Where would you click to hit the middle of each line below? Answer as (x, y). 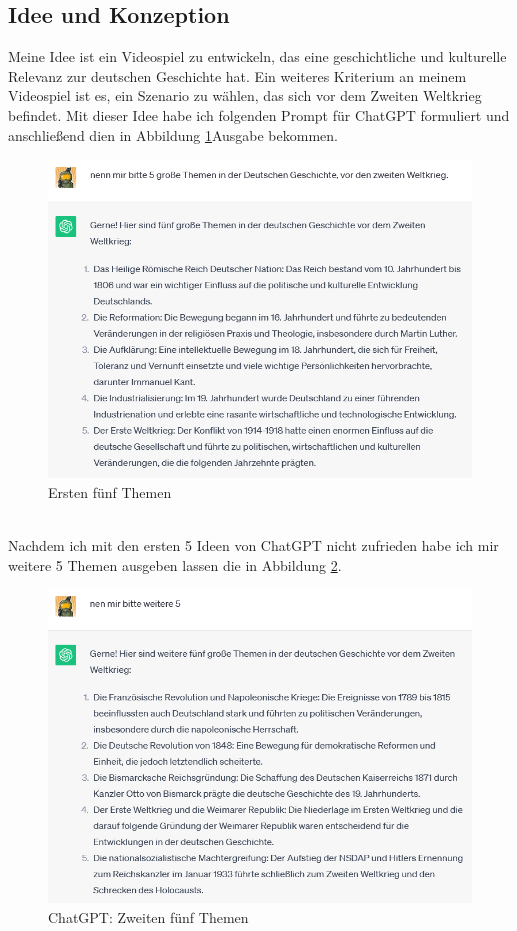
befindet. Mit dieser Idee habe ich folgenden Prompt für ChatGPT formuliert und (259, 114)
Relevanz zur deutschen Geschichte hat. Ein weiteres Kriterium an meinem (237, 75)
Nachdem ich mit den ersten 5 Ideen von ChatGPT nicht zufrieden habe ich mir (253, 544)
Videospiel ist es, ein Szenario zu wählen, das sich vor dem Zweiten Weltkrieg (245, 95)
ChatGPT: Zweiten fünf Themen (148, 916)
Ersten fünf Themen (110, 491)
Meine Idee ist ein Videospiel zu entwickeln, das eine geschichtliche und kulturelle (257, 56)
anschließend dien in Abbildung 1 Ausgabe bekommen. (173, 134)
